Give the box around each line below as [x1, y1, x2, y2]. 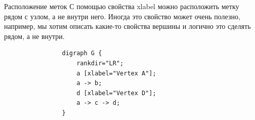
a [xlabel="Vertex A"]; [76, 69, 156, 77]
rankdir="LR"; [76, 59, 124, 67]
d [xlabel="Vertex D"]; [76, 89, 156, 97]
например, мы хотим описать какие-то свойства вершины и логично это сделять [4, 21, 251, 31]
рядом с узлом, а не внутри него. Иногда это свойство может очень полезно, [4, 11, 240, 21]
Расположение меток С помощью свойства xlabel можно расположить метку [4, 1, 239, 11]
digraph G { [62, 50, 102, 57]
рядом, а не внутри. [4, 30, 65, 41]
